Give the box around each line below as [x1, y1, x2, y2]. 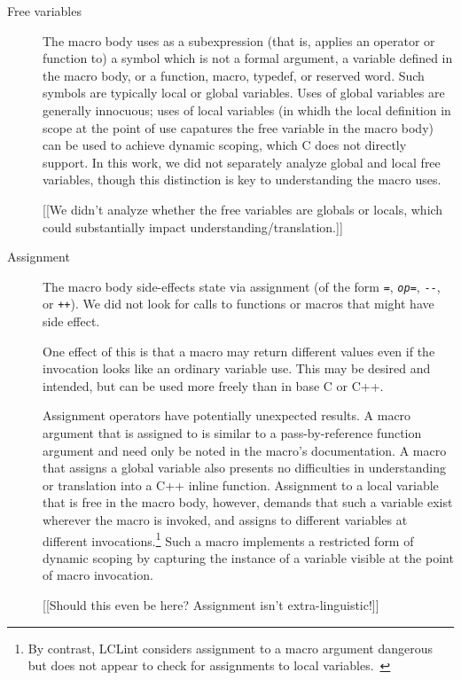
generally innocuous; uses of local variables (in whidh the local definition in [43, 100, 451, 119]
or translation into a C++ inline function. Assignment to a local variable [43, 475, 439, 494]
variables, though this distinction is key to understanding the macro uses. [43, 170, 441, 189]
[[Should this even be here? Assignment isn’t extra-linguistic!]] [43, 596, 379, 614]
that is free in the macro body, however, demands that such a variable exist [43, 493, 453, 512]
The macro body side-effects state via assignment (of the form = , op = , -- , [43, 277, 441, 295]
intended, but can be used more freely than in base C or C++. [43, 376, 384, 395]
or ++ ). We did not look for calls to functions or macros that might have [43, 294, 434, 313]
